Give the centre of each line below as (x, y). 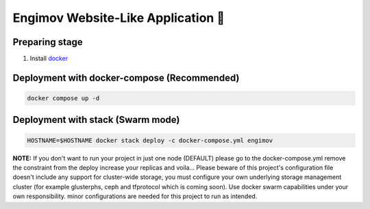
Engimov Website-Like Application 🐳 (119, 18)
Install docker (49, 59)
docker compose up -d (63, 98)
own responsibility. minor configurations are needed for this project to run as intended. (135, 196)
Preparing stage (48, 42)
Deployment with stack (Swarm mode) (96, 120)
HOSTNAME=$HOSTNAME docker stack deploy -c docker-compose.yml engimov (150, 140)
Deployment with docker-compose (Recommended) (126, 78)
